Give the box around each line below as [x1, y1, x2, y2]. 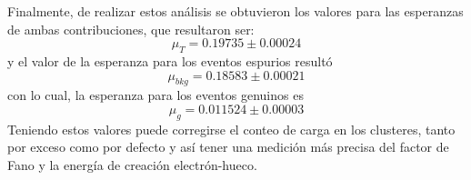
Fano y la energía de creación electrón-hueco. [7, 155, 257, 174]
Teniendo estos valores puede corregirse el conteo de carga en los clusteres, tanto [7, 119, 456, 138]
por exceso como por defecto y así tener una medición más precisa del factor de [7, 137, 449, 156]
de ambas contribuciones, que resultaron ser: [7, 19, 255, 38]
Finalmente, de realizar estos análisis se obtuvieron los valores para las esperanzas [7, 2, 464, 20]
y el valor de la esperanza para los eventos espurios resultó [7, 51, 333, 70]
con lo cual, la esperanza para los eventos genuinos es [7, 85, 304, 105]
